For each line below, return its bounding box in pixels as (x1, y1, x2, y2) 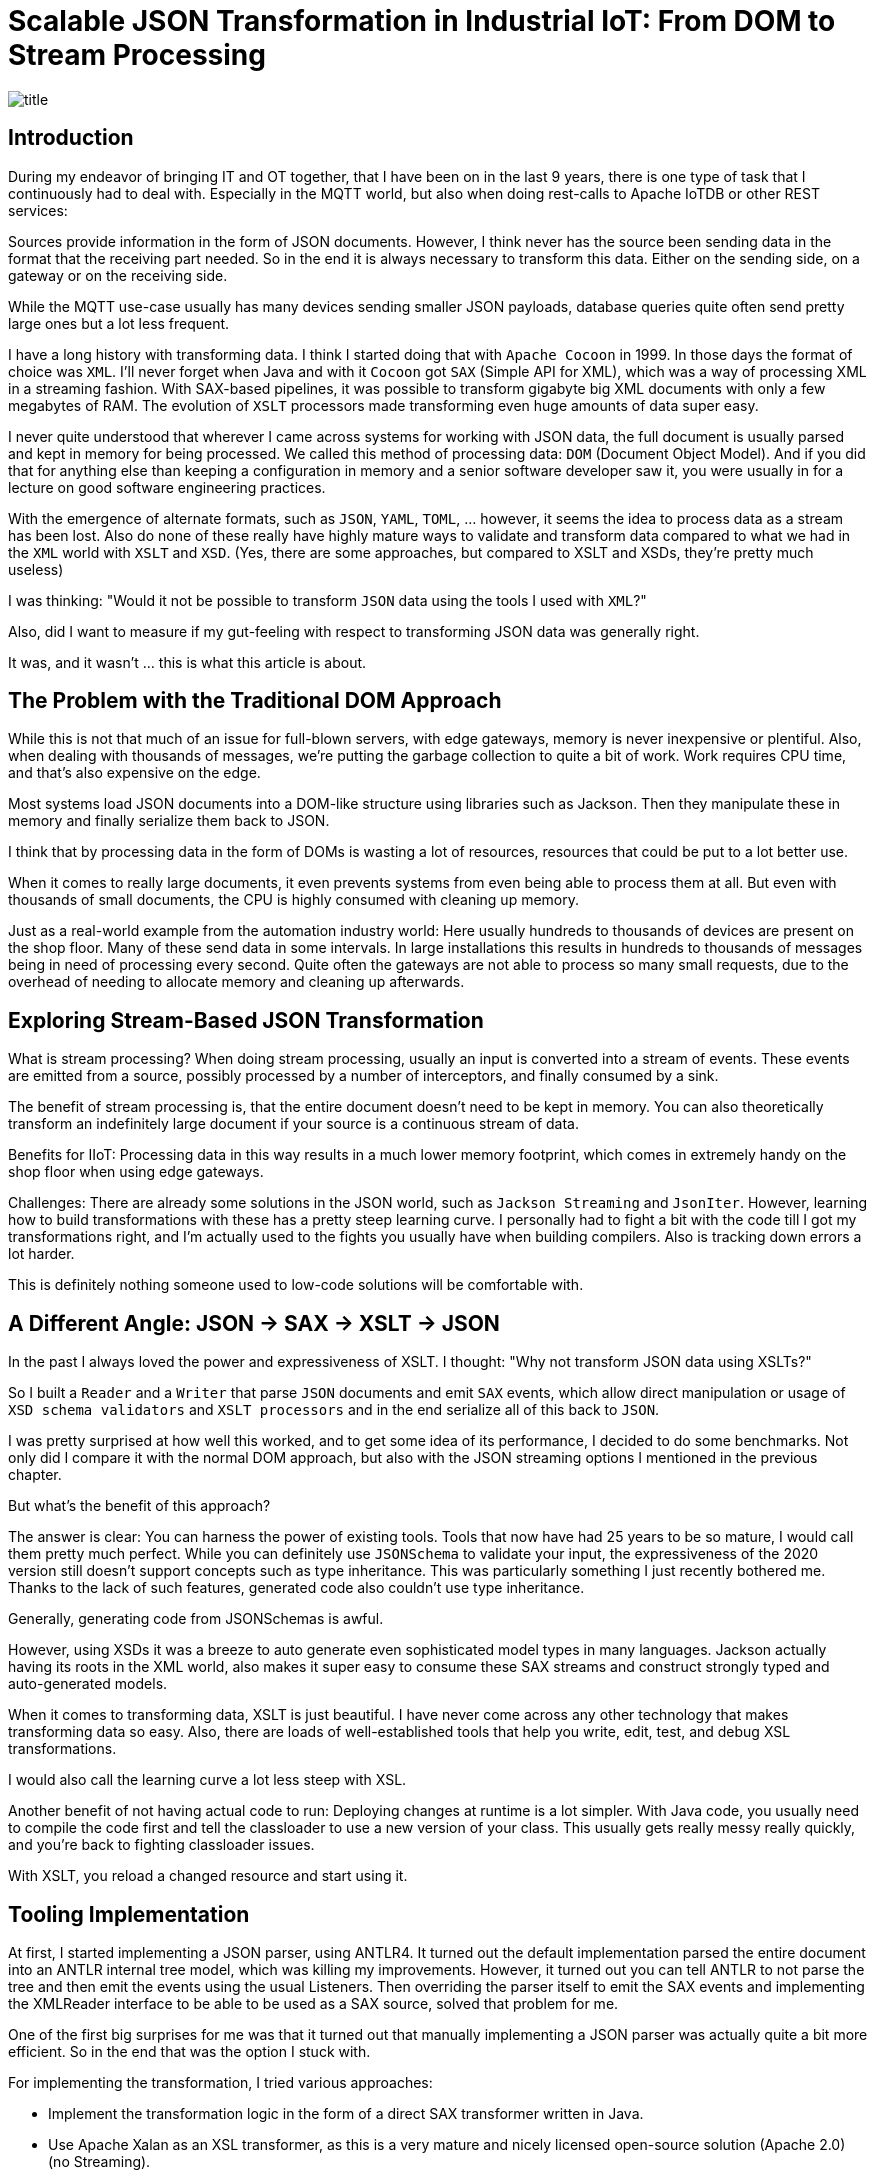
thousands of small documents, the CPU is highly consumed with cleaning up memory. (8, 891, 580, 909)
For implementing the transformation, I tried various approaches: (8, 2073, 433, 2091)
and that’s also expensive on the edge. (8, 764, 261, 782)
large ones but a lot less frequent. (8, 314, 230, 332)
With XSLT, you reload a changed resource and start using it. (8, 1867, 408, 1885)
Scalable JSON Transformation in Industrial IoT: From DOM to (8, 4, 836, 38)
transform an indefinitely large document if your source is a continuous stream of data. (8, 1115, 579, 1133)
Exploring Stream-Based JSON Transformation (8, 1007, 484, 1033)
